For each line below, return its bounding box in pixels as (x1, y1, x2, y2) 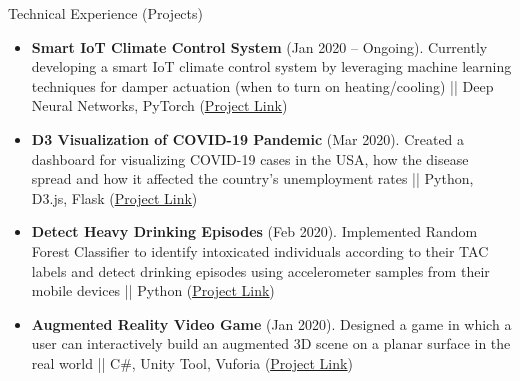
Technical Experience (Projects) (8, 3, 203, 23)
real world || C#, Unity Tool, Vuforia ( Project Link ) (31, 352, 353, 373)
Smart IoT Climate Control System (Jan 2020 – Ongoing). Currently (31, 36, 488, 57)
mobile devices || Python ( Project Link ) (31, 280, 275, 301)
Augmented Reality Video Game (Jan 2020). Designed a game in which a (31, 313, 512, 334)
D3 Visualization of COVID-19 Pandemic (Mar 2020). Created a (31, 128, 465, 149)
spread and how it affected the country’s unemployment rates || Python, (31, 168, 474, 189)
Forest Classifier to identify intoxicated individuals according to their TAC (31, 240, 489, 261)
